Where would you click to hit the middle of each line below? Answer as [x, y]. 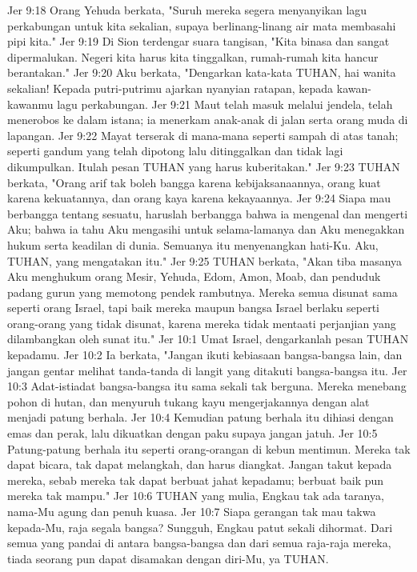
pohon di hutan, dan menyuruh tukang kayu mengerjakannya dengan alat [188, 401]
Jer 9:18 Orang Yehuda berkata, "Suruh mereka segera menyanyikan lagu [187, 10]
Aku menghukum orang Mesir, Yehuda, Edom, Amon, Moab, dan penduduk [194, 276]
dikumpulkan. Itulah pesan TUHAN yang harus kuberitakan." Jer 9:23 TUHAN [204, 166]
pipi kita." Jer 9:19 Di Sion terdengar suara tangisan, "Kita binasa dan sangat [198, 41]
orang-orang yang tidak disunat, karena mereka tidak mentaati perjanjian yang [202, 323]
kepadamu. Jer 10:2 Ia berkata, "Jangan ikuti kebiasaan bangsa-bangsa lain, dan [205, 355]
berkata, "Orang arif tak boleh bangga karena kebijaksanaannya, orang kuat [194, 182]
